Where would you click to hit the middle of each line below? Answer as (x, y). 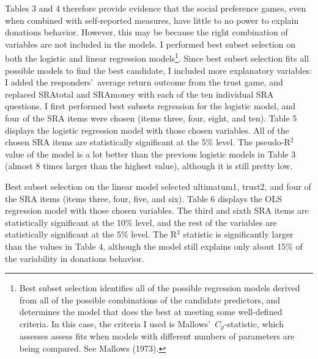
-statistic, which (254, 323)
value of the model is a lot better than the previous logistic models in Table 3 (150, 154)
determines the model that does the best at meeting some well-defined (151, 312)
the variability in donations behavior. (75, 258)
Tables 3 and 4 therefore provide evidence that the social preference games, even (156, 8)
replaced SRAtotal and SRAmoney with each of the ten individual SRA (139, 94)
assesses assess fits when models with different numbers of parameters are (157, 336)
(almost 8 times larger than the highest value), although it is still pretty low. (149, 166)
